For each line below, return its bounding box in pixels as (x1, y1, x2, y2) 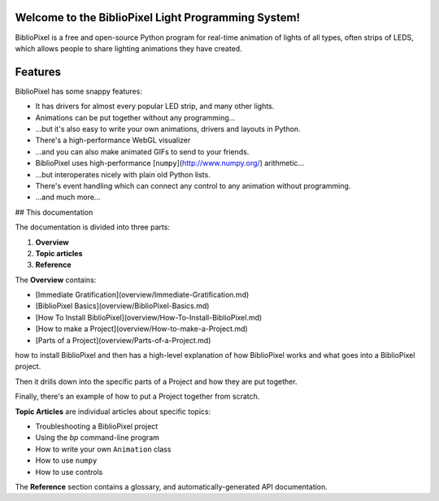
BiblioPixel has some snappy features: (15, 86, 142, 96)
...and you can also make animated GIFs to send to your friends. (35, 146, 250, 156)
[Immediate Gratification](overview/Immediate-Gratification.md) (35, 290, 250, 300)
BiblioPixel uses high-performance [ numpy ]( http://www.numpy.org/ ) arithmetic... (35, 159, 305, 168)
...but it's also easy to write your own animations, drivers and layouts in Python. (35, 124, 301, 133)
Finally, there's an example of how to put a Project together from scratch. (15, 391, 260, 402)
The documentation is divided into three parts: (15, 222, 171, 232)
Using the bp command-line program (35, 433, 160, 442)
